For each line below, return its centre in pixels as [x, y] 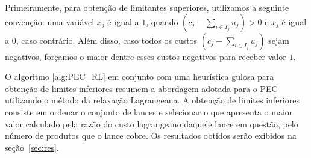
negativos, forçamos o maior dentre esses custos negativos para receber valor [146, 56]
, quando [162, 21]
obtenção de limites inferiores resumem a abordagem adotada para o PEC [141, 88]
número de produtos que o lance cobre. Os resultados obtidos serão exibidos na [151, 135]
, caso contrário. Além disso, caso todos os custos [107, 40]
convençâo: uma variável [50, 21]
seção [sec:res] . [32, 147]
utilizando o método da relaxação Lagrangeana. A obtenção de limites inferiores [152, 100]
